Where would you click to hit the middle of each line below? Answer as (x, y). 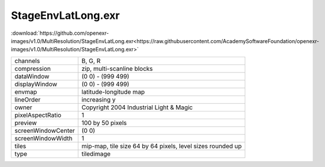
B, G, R (91, 61)
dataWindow (32, 76)
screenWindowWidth (44, 138)
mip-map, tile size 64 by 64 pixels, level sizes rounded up (162, 146)
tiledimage (96, 153)
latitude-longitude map (113, 91)
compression (33, 68)
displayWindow (36, 84)
